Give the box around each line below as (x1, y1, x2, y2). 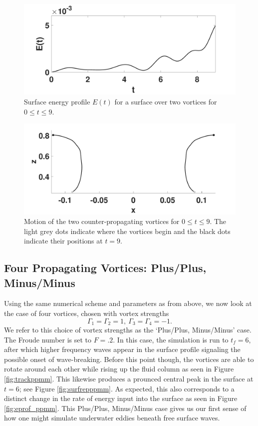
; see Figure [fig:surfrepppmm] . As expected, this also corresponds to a (19, 383, 235, 393)
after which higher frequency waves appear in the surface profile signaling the (4, 344, 241, 354)
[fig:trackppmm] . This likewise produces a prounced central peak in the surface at (4, 373, 254, 384)
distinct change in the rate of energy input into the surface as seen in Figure (4, 393, 238, 403)
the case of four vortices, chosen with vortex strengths (4, 308, 169, 318)
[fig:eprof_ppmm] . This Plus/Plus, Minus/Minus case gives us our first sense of (4, 402, 247, 413)
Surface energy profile (24, 96, 90, 106)
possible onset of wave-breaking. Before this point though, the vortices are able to (4, 353, 254, 364)
